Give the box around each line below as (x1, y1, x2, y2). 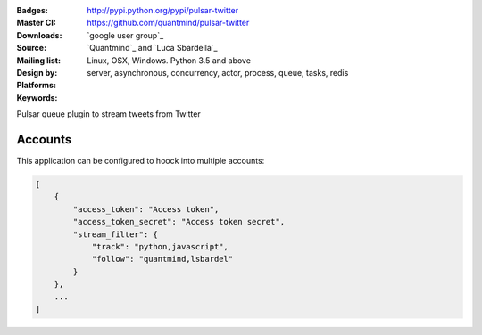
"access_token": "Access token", (72, 204, 220, 214)
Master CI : (16, 18, 57, 29)
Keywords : (16, 92, 58, 102)
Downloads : (16, 29, 62, 40)
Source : (16, 43, 47, 53)
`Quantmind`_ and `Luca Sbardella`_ (87, 43, 218, 53)
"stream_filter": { (72, 229, 158, 240)
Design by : (16, 67, 58, 78)
